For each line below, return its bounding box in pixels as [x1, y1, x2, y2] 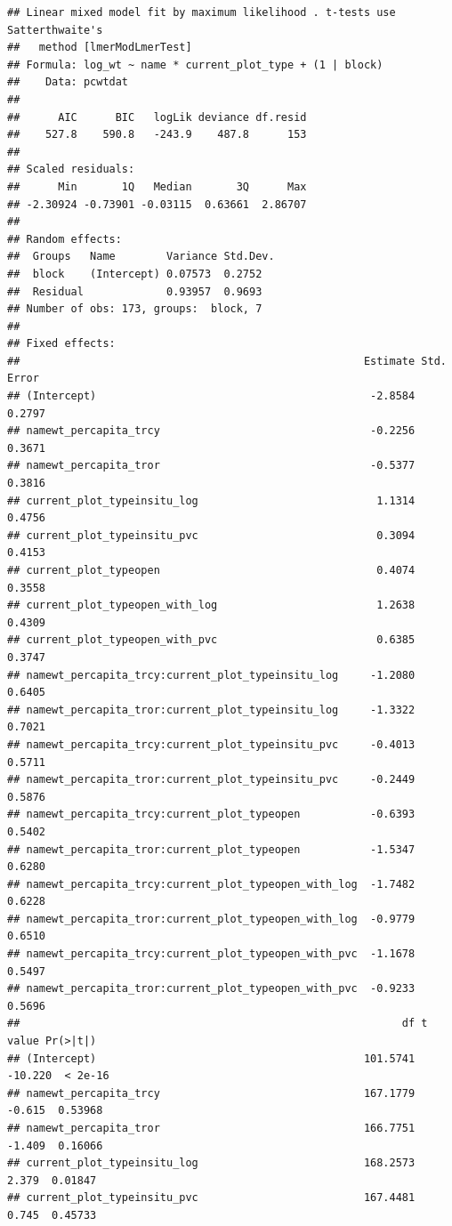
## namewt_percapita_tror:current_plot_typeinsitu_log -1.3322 [7, 703, 416, 716]
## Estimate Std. [7, 354, 447, 367]
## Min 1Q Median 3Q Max [7, 180, 307, 193]
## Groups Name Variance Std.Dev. [7, 250, 275, 263]
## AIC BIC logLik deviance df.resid [7, 110, 307, 124]
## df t [7, 1017, 428, 1030]
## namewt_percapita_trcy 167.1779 [7, 1086, 416, 1100]
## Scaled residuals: [7, 163, 135, 176]
